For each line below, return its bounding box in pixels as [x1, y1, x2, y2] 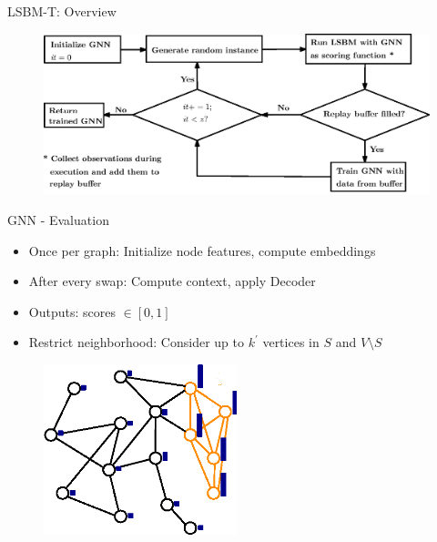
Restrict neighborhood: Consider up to [28, 332, 244, 352]
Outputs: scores [28, 302, 116, 321]
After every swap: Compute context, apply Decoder [28, 271, 316, 291]
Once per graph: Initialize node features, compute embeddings [28, 240, 376, 260]
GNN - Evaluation [7, 210, 109, 229]
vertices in [262, 332, 320, 352]
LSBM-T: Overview [7, 2, 117, 20]
